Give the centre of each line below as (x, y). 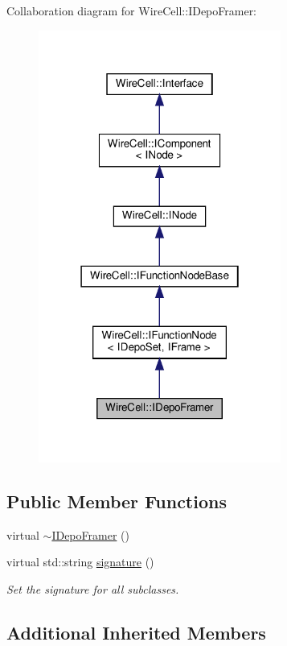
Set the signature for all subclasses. (93, 588)
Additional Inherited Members (136, 632)
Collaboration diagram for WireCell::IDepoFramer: (132, 10)
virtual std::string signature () (80, 562)
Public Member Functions (117, 501)
